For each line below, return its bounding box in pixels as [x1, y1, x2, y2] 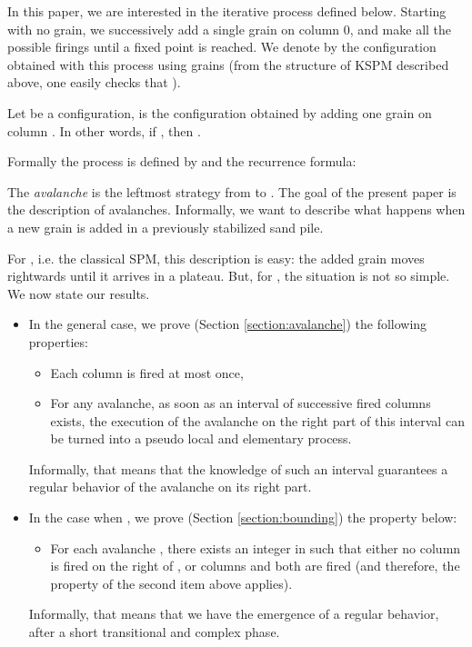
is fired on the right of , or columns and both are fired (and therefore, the [50, 556, 460, 575]
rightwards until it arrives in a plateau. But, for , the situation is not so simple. [7, 266, 450, 285]
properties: [28, 332, 88, 351]
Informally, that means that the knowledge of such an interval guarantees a [28, 459, 448, 478]
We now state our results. [7, 284, 150, 303]
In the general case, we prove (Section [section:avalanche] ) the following [28, 314, 427, 333]
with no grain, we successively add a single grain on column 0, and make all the [7, 19, 452, 38]
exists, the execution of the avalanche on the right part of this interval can [50, 411, 465, 430]
